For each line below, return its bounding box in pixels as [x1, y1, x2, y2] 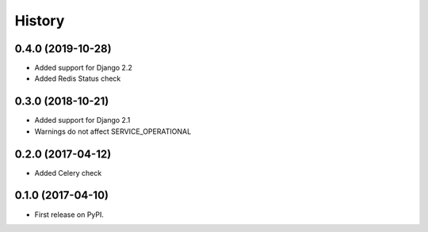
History [14, 12, 65, 29]
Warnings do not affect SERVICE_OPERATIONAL [34, 127, 192, 136]
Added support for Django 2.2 [34, 63, 132, 73]
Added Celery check [34, 168, 102, 177]
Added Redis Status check [34, 74, 121, 83]
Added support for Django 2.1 [34, 116, 131, 125]
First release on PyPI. [34, 210, 105, 219]
